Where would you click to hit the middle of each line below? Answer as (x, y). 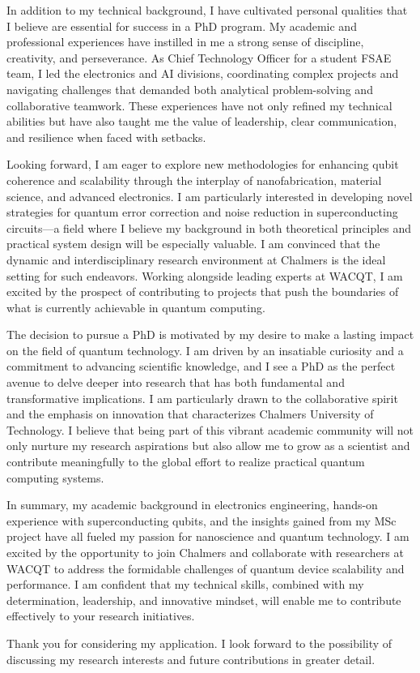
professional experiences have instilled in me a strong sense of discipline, (185, 42)
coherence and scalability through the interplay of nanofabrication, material (194, 180)
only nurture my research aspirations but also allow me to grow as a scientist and (208, 446)
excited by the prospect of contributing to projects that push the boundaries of (203, 291)
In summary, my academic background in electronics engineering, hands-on (192, 505)
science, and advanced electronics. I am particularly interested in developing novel (210, 196)
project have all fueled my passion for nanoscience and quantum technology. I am (208, 536)
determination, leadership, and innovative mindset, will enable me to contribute (204, 600)
